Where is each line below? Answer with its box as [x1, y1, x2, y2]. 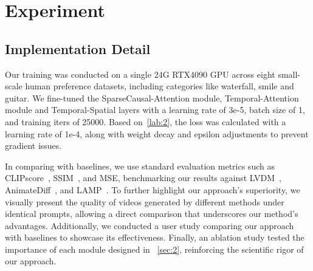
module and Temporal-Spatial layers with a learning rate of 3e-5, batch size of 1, [5, 103, 305, 116]
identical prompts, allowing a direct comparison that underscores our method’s [5, 207, 298, 220]
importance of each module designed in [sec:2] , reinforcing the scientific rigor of [5, 242, 304, 255]
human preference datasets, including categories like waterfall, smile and [25, 80, 294, 92]
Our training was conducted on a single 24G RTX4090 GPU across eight [5, 67, 275, 80]
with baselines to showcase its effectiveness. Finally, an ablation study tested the [5, 231, 304, 244]
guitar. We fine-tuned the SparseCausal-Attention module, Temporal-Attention [5, 91, 299, 104]
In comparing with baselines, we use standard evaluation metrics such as [5, 159, 275, 172]
